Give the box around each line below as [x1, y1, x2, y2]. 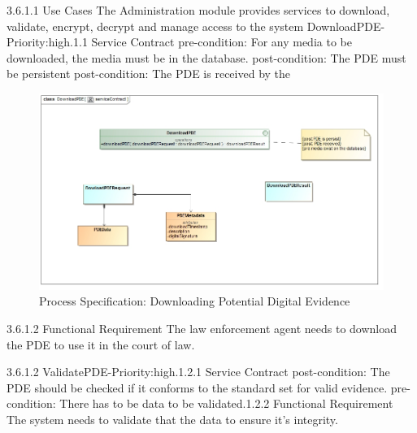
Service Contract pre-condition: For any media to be [91, 33, 352, 50]
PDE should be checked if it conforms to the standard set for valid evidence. [7, 379, 388, 396]
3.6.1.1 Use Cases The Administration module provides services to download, [7, 2, 390, 18]
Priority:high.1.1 [7, 33, 88, 50]
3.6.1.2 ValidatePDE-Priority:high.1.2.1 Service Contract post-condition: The [7, 363, 390, 380]
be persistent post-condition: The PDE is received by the [7, 65, 291, 82]
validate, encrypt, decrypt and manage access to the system [7, 17, 304, 34]
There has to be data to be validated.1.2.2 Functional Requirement [59, 395, 393, 412]
